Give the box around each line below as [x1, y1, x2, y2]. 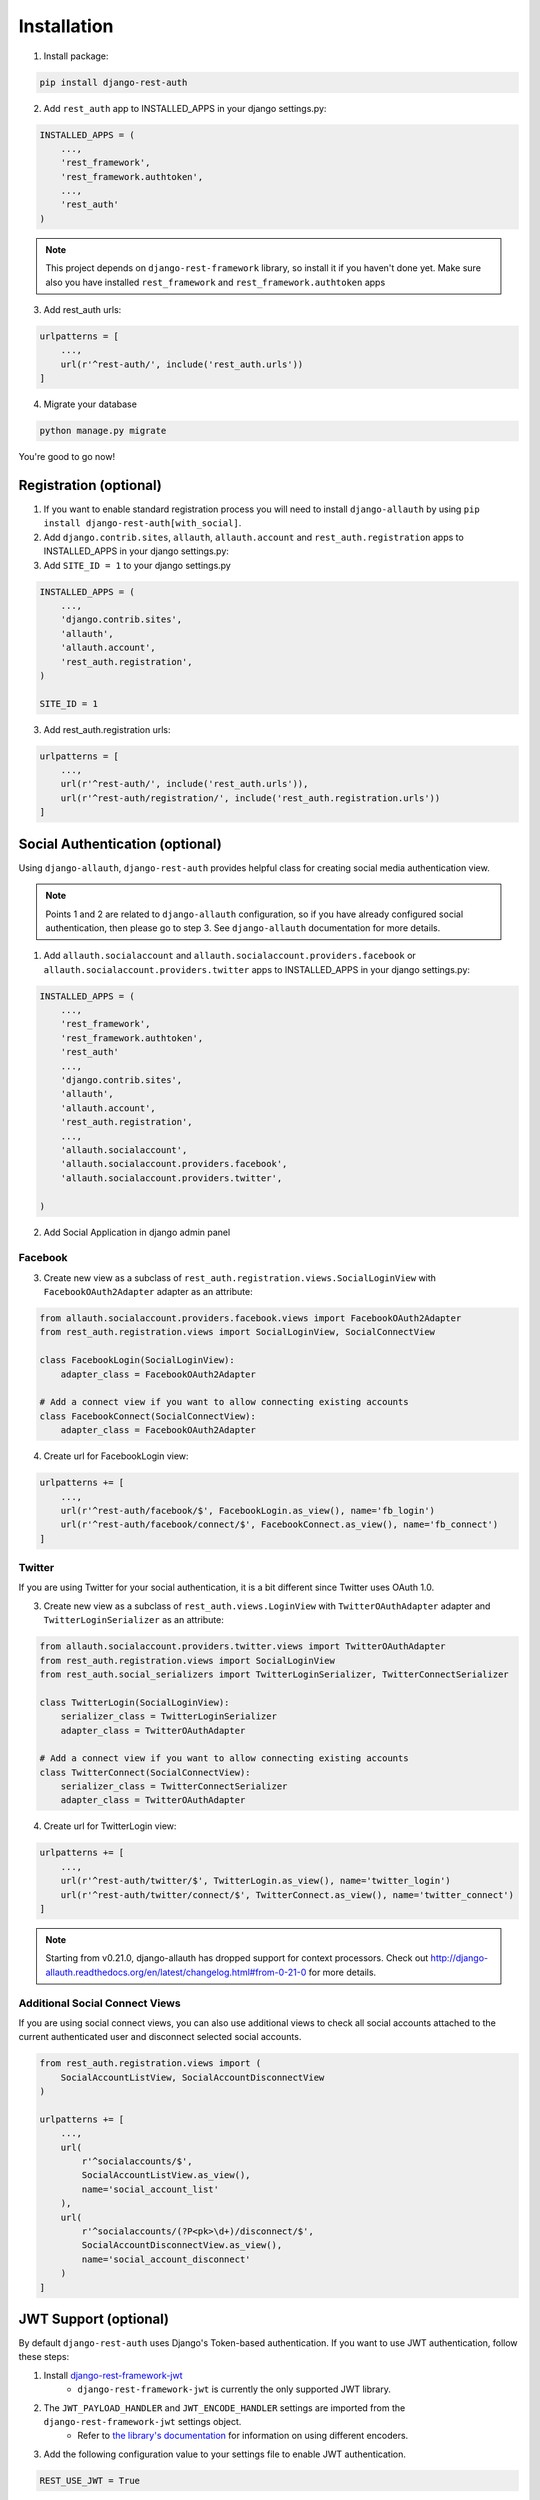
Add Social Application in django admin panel [43, 1226, 231, 1238]
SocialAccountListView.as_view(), [81, 2170, 251, 2181]
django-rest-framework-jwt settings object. [43, 2415, 242, 2427]
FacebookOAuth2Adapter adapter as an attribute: [43, 1286, 254, 1298]
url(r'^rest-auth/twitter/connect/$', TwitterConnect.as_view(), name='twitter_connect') [60, 1889, 515, 1900]
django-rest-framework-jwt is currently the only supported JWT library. [77, 2383, 392, 2395]
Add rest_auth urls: [43, 304, 122, 315]
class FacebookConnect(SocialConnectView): [39, 1410, 257, 1422]
